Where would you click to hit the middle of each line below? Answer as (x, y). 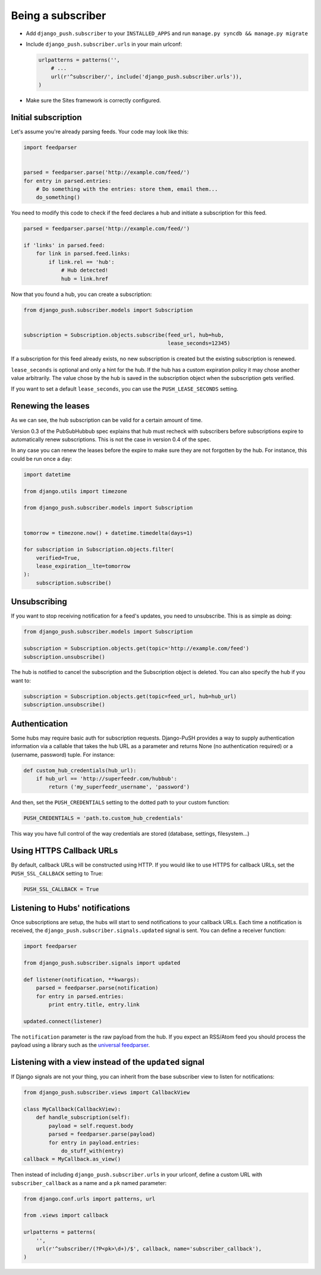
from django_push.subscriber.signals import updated (102, 963)
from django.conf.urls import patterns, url (89, 1199)
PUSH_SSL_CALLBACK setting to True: (57, 873)
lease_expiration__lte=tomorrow (83, 566)
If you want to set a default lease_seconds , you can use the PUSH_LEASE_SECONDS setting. (125, 389)
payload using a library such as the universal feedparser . (81, 1045)
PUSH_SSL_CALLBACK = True (61, 889)
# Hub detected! (85, 270)
